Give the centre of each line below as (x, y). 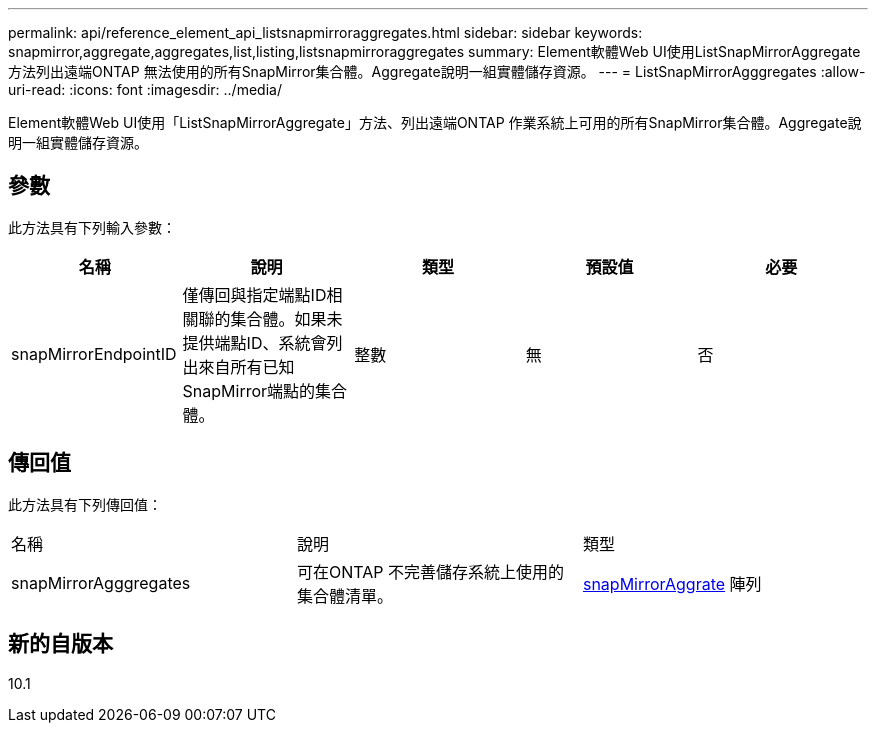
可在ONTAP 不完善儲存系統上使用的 (430, 571)
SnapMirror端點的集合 (265, 390)
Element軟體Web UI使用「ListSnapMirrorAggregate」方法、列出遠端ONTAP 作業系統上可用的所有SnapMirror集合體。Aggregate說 (435, 122)
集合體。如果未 (286, 318)
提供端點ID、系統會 (254, 342)
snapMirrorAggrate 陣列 (672, 583)
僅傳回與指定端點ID (254, 294)
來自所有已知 (246, 366)
